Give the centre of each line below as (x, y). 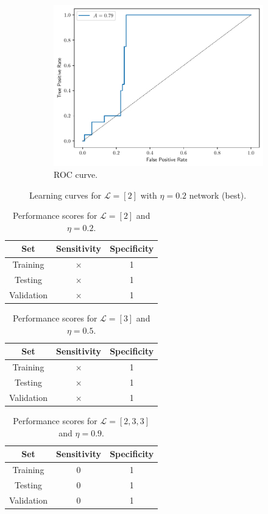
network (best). (218, 195)
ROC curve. (76, 174)
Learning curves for (65, 195)
